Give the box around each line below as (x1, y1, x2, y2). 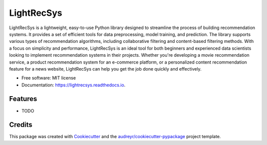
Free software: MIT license (21, 75, 76, 81)
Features (9, 95, 37, 103)
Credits (9, 121, 33, 129)
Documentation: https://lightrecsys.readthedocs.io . (21, 82, 126, 88)
